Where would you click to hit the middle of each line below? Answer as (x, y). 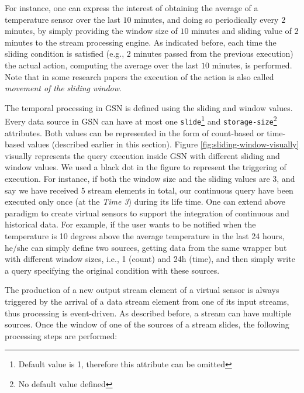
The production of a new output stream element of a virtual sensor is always (142, 290)
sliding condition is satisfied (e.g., (65, 54)
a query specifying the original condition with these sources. (112, 270)
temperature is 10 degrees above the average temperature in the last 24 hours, (145, 236)
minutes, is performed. (252, 65)
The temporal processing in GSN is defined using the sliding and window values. (149, 107)
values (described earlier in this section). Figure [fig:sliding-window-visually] (163, 144)
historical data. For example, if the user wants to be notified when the (130, 224)
